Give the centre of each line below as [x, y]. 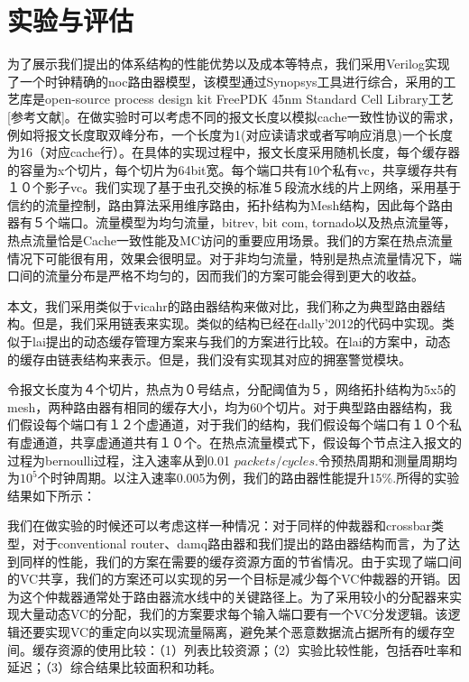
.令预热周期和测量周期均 [386, 460]
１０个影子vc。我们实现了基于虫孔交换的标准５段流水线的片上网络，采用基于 [234, 187]
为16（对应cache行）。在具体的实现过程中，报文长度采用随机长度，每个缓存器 [234, 152]
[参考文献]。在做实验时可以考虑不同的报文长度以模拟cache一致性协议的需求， [234, 116]
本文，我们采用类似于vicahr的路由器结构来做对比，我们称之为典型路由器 [220, 305]
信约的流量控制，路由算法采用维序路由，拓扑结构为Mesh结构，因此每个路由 [230, 204]
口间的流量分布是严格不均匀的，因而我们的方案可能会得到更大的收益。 [216, 276]
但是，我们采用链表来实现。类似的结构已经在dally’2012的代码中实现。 [237, 323]
